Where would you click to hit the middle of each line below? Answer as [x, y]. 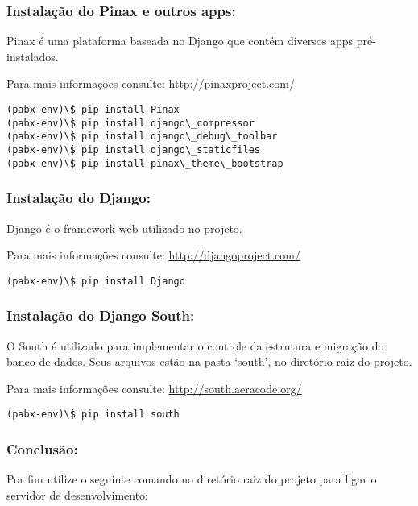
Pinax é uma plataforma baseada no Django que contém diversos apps [180, 41]
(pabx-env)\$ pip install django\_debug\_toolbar [142, 137]
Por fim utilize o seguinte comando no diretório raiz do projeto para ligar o [192, 479]
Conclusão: [42, 448]
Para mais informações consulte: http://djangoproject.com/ [153, 255]
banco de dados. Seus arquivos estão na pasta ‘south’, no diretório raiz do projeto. [209, 361]
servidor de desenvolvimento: [78, 494]
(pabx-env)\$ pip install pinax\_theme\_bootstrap [145, 163]
